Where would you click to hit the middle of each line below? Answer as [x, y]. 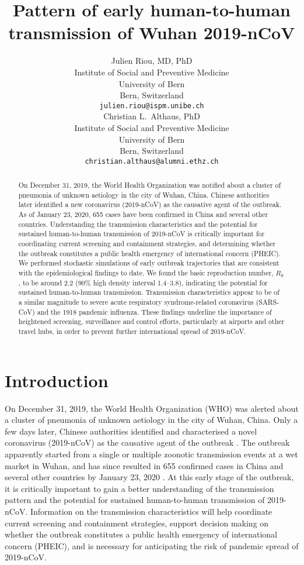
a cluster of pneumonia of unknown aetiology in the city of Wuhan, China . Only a [151, 420]
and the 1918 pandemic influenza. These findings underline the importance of [154, 311]
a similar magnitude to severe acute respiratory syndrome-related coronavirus [136, 302]
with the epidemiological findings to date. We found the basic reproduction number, [146, 273]
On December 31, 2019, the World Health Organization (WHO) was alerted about [152, 408]
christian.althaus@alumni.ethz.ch [152, 161]
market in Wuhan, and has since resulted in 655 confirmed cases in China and [144, 465]
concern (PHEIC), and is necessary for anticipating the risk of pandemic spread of [152, 545]
